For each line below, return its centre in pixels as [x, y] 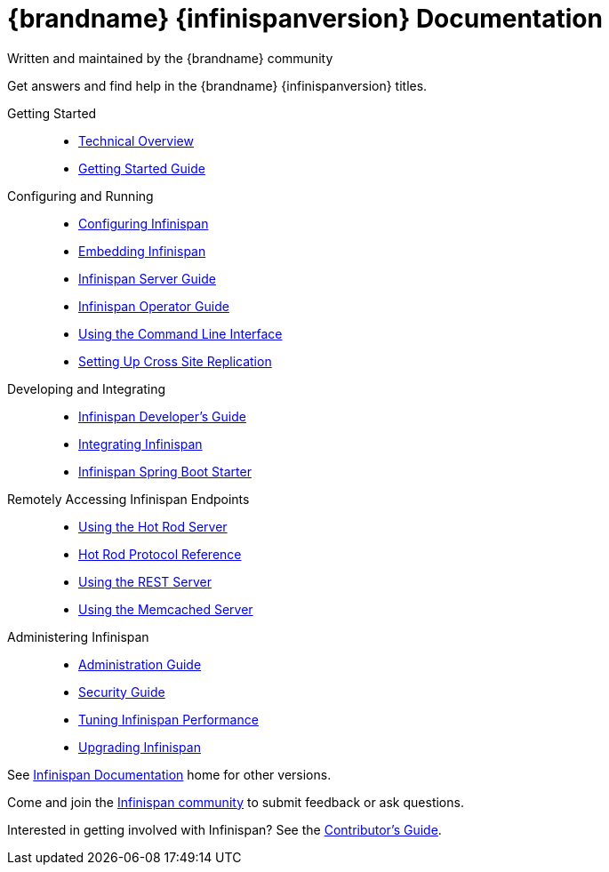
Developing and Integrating [87, 388]
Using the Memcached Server [166, 609]
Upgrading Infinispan [140, 747]
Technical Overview [136, 140]
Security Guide [122, 692]
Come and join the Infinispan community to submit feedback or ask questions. [236, 802]
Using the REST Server [145, 581]
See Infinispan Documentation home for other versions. [169, 774]
